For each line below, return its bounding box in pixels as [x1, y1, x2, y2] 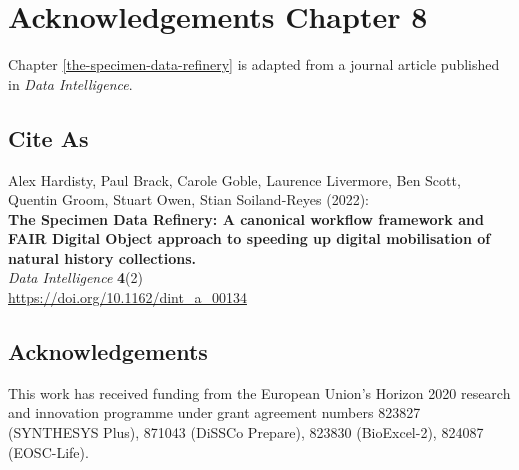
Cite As [8, 122, 89, 153]
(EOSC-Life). [8, 441, 89, 462]
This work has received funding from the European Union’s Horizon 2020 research [8, 382, 511, 403]
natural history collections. [8, 247, 197, 268]
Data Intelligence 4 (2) [8, 267, 143, 288]
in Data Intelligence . [8, 73, 133, 94]
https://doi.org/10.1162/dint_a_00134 [8, 287, 247, 308]
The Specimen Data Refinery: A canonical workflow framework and [8, 208, 484, 229]
